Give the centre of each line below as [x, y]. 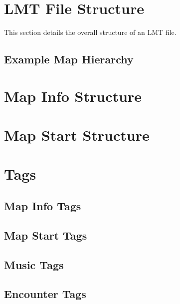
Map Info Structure [73, 96]
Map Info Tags [43, 206]
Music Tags [34, 264]
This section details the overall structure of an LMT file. [90, 32]
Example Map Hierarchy [69, 59]
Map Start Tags [46, 235]
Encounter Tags [45, 294]
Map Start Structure [77, 135]
